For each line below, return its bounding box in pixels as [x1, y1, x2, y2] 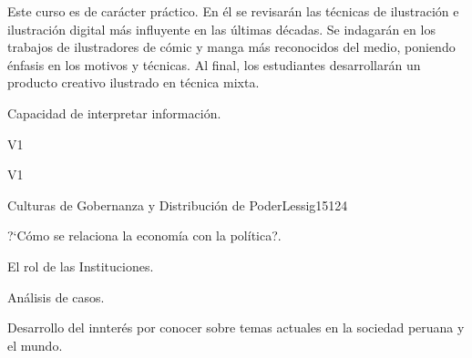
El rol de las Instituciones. [7, 256, 154, 275]
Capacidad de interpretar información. [7, 103, 221, 122]
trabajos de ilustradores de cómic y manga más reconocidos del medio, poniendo [7, 37, 456, 56]
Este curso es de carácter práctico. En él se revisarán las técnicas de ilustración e [7, 2, 459, 20]
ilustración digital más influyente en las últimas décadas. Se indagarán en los [7, 19, 436, 38]
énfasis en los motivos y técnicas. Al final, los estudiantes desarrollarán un [7, 55, 421, 74]
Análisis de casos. [7, 287, 105, 306]
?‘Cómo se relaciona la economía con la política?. [7, 226, 282, 245]
